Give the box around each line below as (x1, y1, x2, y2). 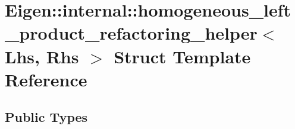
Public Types (5, 108, 88, 126)
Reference (5, 67, 87, 91)
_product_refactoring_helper (5, 21, 258, 45)
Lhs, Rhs (5, 44, 79, 68)
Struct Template (114, 44, 251, 68)
